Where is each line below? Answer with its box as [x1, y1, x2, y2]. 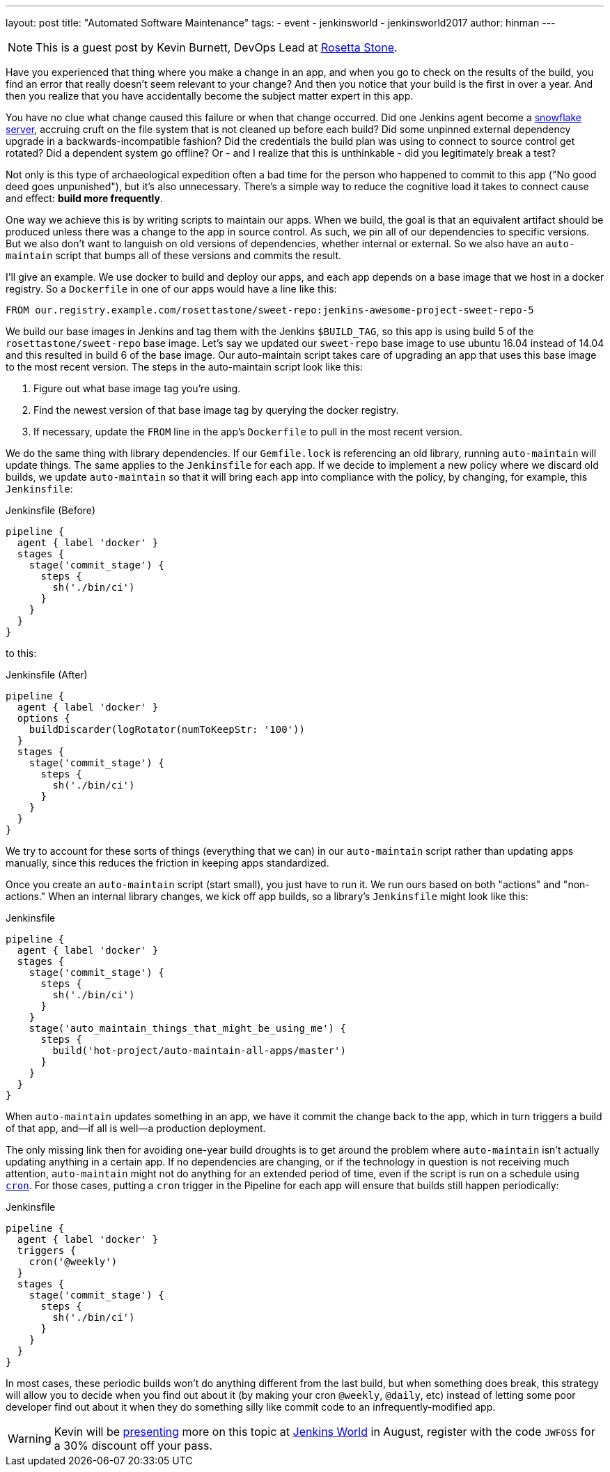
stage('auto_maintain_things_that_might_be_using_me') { [29, 1023, 346, 1034]
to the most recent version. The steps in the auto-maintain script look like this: [6, 361, 363, 373]
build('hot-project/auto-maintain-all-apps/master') [52, 1045, 346, 1056]
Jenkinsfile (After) [6, 669, 88, 681]
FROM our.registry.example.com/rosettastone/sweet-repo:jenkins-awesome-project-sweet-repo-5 [6, 304, 534, 316]
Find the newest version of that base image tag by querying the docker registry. [33, 404, 399, 416]
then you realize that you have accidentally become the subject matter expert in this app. [6, 90, 414, 102]
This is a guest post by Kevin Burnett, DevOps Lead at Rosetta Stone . [36, 40, 398, 54]
